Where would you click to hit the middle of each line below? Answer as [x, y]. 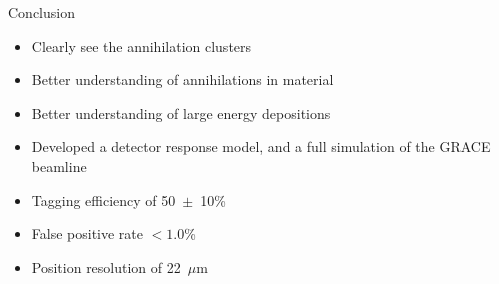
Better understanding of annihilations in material [182, 79]
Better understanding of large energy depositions [181, 112]
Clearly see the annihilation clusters [141, 45]
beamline [59, 165]
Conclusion [41, 12]
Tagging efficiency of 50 [103, 199]
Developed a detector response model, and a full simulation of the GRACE [261, 146]
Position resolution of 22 [106, 266]
